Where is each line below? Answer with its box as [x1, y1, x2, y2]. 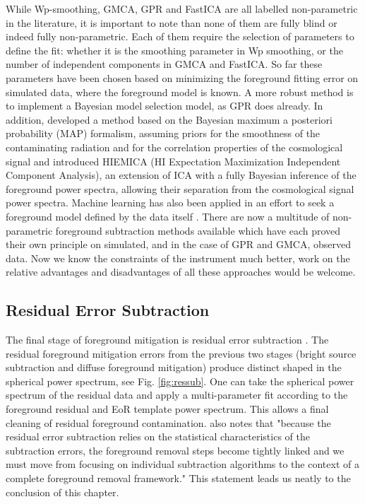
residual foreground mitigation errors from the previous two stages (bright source [6, 346, 357, 361]
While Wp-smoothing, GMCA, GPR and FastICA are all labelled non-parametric [6, 1, 358, 16]
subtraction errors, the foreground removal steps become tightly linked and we [6, 443, 345, 457]
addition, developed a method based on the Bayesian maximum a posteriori [6, 112, 333, 127]
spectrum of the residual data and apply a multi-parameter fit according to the [6, 387, 348, 402]
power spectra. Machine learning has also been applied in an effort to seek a [6, 195, 335, 210]
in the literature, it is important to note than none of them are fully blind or [6, 15, 337, 30]
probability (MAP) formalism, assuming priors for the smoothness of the [6, 126, 321, 141]
